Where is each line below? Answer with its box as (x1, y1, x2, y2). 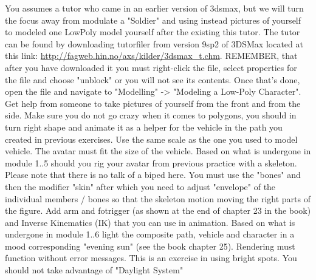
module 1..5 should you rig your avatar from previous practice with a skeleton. (5, 156, 297, 169)
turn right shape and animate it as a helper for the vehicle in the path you (5, 120, 283, 133)
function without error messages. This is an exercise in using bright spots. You (5, 251, 297, 264)
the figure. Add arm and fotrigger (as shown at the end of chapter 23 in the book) (5, 204, 311, 217)
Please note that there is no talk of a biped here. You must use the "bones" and (5, 168, 301, 181)
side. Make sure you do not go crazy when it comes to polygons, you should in (5, 109, 297, 121)
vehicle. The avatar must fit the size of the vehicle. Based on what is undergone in (5, 145, 311, 157)
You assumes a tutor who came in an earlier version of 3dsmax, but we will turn (5, 2, 304, 14)
